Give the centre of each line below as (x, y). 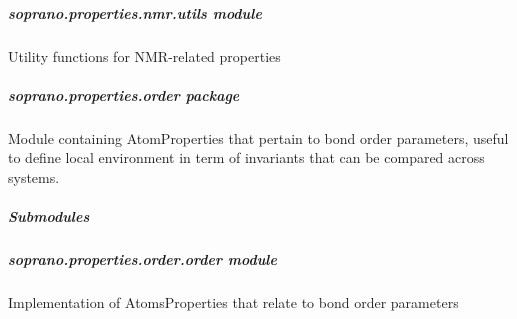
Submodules (49, 216)
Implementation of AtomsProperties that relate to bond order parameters (233, 302)
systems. (34, 176)
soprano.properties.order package (124, 94)
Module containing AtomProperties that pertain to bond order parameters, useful (258, 137)
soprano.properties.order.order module (142, 259)
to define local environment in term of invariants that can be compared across (246, 157)
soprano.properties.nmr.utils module (135, 12)
